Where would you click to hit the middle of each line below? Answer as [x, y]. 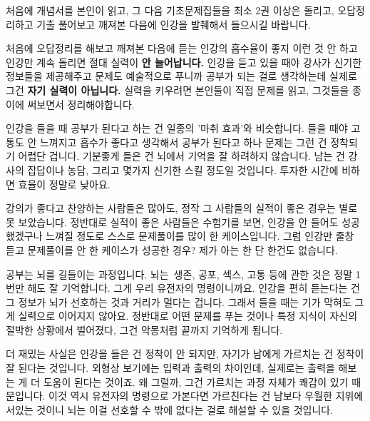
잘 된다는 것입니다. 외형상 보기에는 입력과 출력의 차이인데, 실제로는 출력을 [170, 368]
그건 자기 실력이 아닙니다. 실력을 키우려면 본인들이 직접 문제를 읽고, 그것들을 [178, 90]
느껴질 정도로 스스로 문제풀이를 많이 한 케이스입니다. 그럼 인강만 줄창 [200, 236]
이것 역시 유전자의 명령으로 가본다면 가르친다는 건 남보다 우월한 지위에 [206, 396]
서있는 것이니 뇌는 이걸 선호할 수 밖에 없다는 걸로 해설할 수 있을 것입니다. [170, 409]
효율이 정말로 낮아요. [64, 184]
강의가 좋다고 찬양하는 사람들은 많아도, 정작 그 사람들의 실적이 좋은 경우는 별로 [182, 208]
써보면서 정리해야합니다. [81, 104]
